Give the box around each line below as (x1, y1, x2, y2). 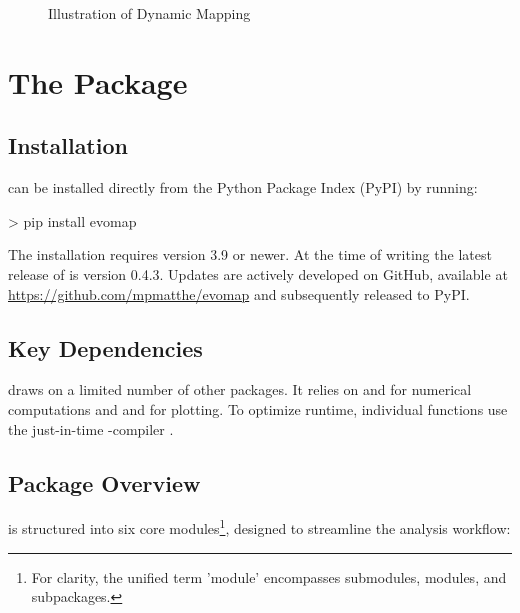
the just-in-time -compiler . (8, 418, 174, 439)
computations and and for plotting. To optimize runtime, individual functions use (8, 398, 508, 419)
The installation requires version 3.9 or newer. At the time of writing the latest (8, 244, 492, 265)
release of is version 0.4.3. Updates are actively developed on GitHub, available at (8, 263, 508, 284)
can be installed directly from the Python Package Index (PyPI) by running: (8, 177, 478, 198)
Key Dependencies (8, 332, 203, 363)
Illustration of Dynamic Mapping (48, 3, 251, 23)
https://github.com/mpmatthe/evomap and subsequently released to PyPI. (8, 283, 470, 304)
